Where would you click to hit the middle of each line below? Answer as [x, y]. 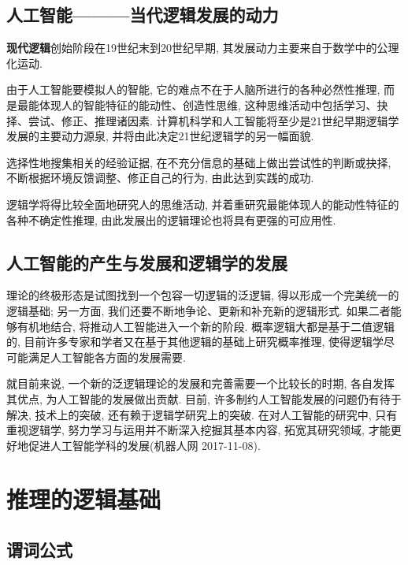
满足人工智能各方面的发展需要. [107, 357]
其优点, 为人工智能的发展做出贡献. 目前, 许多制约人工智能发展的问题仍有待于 [204, 398]
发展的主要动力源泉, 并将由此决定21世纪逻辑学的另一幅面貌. [160, 136]
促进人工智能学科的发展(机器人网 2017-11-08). [144, 445]
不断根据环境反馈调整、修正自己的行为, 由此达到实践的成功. [160, 178]
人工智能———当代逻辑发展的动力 [143, 15]
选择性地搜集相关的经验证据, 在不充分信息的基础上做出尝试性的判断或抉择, [199, 162]
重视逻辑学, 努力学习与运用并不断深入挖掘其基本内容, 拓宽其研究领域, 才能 [198, 430]
